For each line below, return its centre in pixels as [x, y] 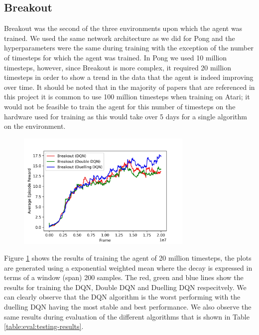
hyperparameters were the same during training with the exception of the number [129, 48]
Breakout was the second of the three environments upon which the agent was [123, 28]
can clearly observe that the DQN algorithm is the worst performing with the [122, 297]
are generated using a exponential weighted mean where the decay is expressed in [128, 267]
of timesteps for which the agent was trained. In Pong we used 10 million [115, 57]
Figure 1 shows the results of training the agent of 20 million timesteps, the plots [128, 258]
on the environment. [35, 126]
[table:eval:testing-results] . [44, 326]
